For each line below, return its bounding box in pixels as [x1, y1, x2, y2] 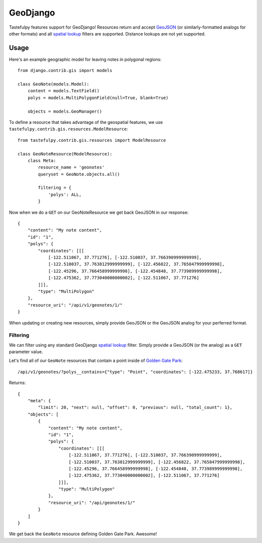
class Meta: [27, 158, 56, 163]
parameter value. [9, 349, 43, 355]
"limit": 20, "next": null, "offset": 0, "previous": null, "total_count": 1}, [38, 405, 233, 410]
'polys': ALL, [48, 192, 82, 197]
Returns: [9, 380, 26, 386]
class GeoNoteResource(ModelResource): [17, 151, 113, 156]
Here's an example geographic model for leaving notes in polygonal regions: [9, 56, 162, 62]
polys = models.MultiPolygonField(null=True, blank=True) [27, 95, 169, 101]
